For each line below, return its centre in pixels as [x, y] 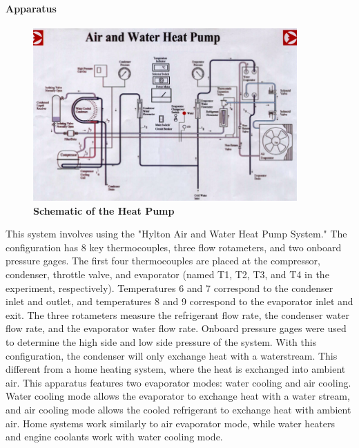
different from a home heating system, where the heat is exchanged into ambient [176, 369]
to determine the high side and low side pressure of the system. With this [161, 341]
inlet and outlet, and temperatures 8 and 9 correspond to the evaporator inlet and [179, 301]
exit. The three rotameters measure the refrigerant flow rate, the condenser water [177, 314]
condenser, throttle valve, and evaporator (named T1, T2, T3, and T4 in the [167, 274]
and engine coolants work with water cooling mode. [114, 437]
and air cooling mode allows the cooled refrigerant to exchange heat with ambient [178, 409]
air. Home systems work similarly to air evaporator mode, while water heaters [171, 423]
